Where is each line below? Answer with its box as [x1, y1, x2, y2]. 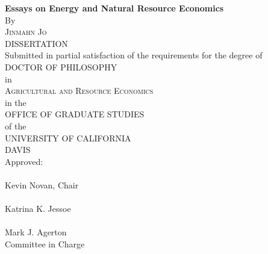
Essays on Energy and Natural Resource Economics [5, 2, 224, 14]
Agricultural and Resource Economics [5, 84, 154, 97]
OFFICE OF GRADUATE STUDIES [5, 108, 145, 120]
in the [5, 96, 26, 108]
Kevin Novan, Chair [5, 178, 79, 191]
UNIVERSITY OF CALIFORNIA [5, 131, 131, 144]
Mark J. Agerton [5, 226, 67, 238]
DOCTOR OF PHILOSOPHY [5, 60, 117, 73]
